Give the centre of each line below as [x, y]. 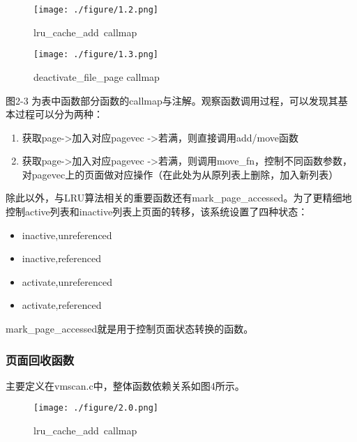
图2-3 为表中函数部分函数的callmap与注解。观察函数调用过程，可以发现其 [172, 100]
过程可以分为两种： [59, 114]
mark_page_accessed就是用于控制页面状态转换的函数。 [130, 329]
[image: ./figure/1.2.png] [96, 10]
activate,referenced [62, 305]
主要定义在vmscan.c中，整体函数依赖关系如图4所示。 [125, 385]
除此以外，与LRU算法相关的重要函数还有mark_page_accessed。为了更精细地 [179, 198]
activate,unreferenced [67, 281]
